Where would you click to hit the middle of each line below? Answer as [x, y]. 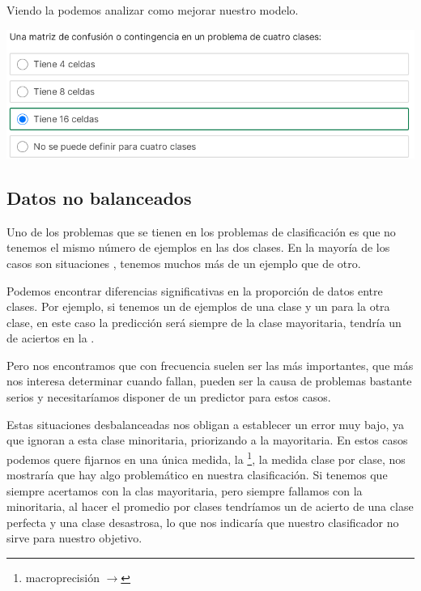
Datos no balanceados [99, 197]
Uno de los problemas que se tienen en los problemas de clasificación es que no [201, 231]
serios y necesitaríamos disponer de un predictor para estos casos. [169, 397]
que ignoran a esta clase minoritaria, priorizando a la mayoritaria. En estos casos [207, 440]
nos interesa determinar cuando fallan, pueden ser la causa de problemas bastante [209, 381]
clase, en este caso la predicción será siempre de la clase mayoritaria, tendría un [204, 322]
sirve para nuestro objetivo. [74, 538]
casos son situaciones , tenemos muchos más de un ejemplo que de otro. [184, 263]
